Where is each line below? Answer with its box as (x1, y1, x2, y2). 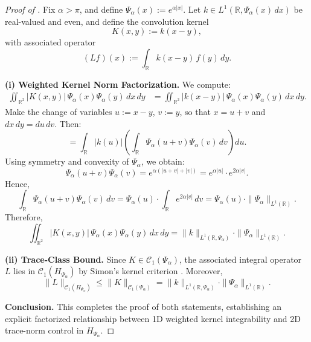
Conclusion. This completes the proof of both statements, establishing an (5, 300, 282, 313)
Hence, (5, 177, 30, 189)
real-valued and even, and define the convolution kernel (5, 15, 209, 27)
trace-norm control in (5, 324, 84, 337)
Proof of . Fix (5, 3, 56, 15)
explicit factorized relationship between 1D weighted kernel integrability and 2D (5, 312, 301, 324)
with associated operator (5, 36, 96, 48)
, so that (179, 105, 211, 117)
